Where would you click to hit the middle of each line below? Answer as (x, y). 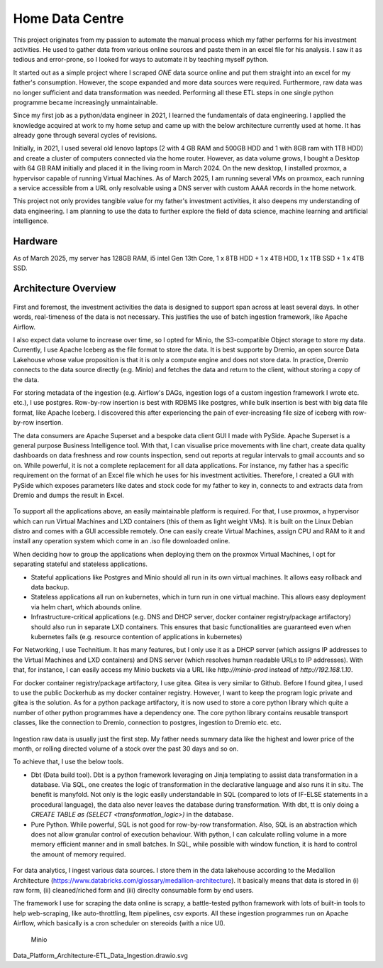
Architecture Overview (65, 289)
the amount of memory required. (78, 854)
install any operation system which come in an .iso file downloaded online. (122, 541)
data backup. (50, 587)
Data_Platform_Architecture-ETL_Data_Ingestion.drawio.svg (100, 955)
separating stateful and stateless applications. (81, 564)
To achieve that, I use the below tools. (68, 762)
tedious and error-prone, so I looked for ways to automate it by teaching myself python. (141, 60)
